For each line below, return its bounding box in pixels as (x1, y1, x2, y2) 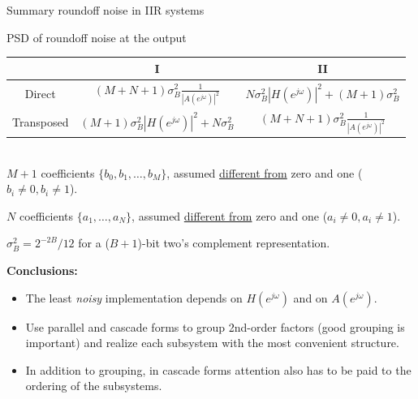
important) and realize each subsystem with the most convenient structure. (25, 334, 399, 351)
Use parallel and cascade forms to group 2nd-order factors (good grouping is (25, 318, 405, 335)
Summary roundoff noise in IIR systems (6, 2, 205, 18)
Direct (24, 84, 56, 101)
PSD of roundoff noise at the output (6, 28, 187, 45)
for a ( (78, 234, 110, 251)
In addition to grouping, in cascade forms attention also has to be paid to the (25, 361, 412, 378)
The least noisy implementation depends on (25, 289, 243, 306)
